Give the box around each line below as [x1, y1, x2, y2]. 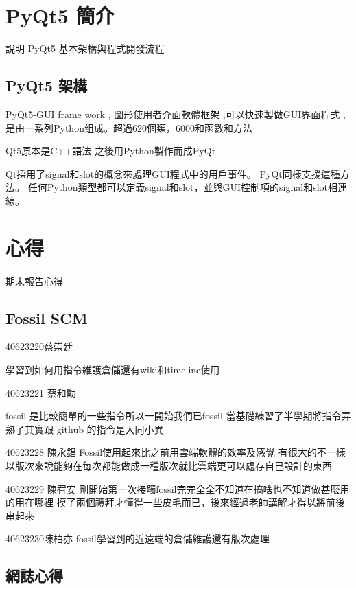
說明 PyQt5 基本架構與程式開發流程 [5, 41, 165, 56]
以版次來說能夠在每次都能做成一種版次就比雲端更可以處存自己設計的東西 [5, 458, 332, 472]
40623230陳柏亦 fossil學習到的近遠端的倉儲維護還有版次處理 [5, 531, 270, 546]
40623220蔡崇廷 [5, 339, 73, 354]
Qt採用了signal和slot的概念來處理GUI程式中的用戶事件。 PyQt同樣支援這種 [5, 166, 340, 181]
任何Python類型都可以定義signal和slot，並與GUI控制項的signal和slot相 [27, 180, 338, 194]
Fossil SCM [5, 307, 88, 328]
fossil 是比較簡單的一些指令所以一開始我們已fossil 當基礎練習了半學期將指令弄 [5, 408, 351, 423]
